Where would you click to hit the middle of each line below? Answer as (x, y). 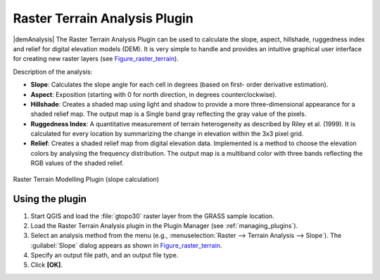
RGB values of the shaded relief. (77, 163)
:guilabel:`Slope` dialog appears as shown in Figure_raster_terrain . (126, 245)
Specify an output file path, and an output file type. (104, 255)
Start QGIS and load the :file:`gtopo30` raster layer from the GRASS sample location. (152, 216)
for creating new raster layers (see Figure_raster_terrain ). (96, 59)
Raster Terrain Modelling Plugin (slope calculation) (86, 179)
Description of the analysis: (53, 72)
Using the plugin (50, 199)
